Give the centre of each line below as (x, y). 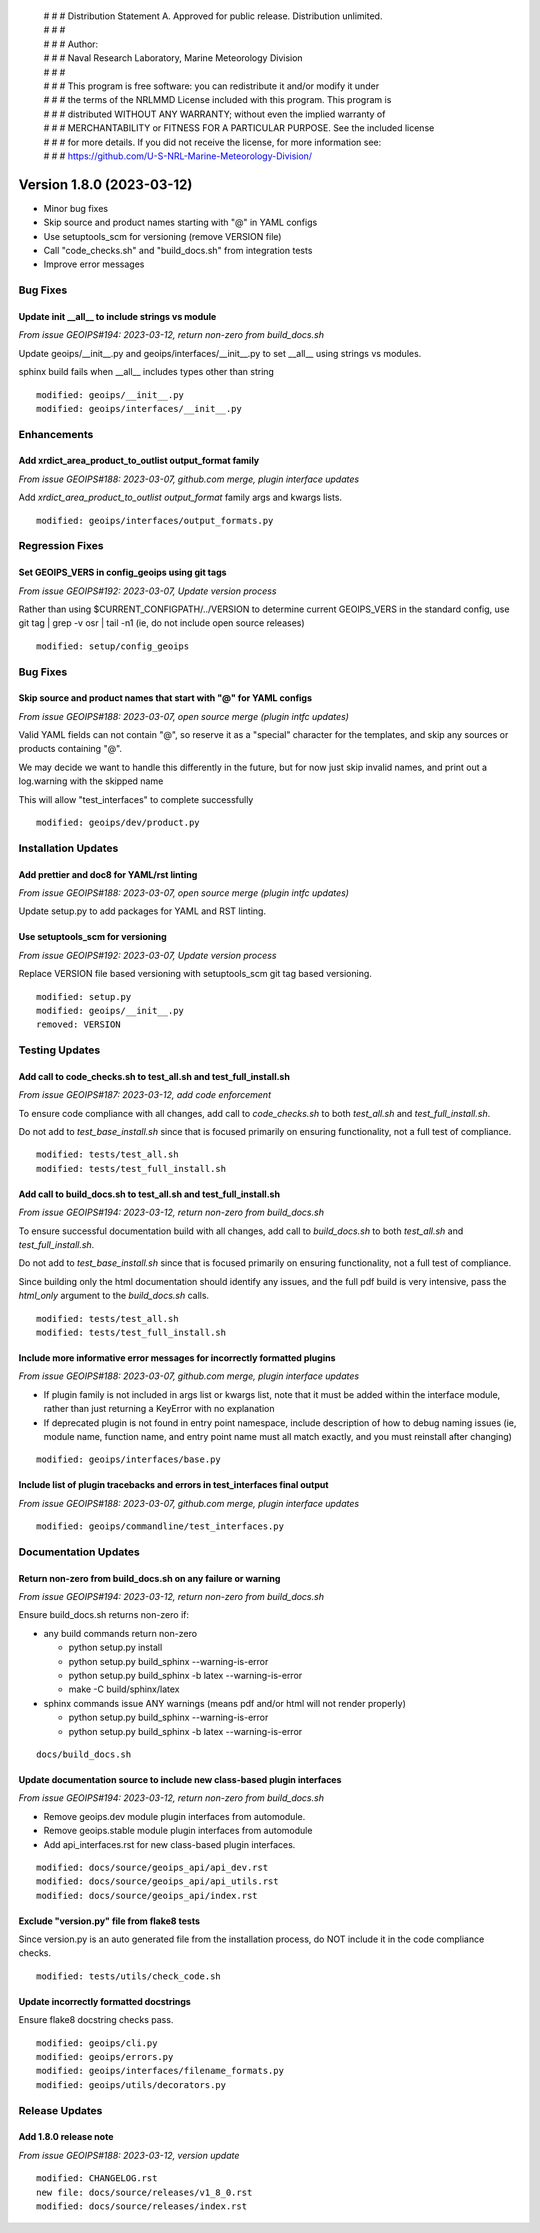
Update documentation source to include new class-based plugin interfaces (180, 1779)
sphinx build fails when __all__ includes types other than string (146, 372)
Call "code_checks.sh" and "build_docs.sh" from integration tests (178, 250)
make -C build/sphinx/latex (124, 1689)
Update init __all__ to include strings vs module (117, 316)
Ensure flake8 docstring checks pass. (96, 2020)
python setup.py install (115, 1647)
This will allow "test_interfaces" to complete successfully (136, 799)
